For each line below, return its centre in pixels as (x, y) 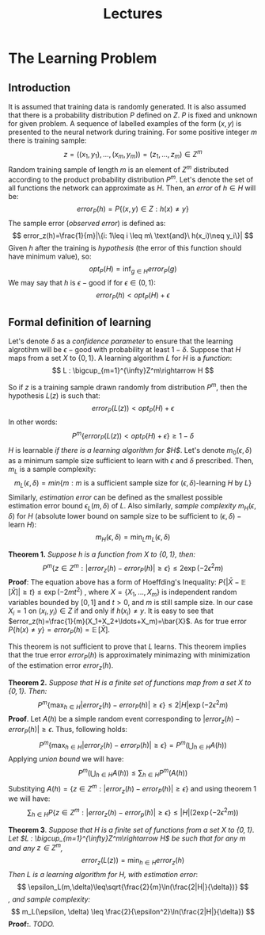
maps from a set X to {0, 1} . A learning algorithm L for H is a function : (120, 358)
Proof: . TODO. (32, 924)
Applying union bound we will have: (66, 759)
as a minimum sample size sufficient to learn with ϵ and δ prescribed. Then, (131, 460)
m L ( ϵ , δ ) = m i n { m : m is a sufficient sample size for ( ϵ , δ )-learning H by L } (133, 484)
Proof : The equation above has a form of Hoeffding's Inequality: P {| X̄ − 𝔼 (127, 582)
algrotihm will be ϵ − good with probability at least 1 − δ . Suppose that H (125, 349)
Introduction (40, 88)
